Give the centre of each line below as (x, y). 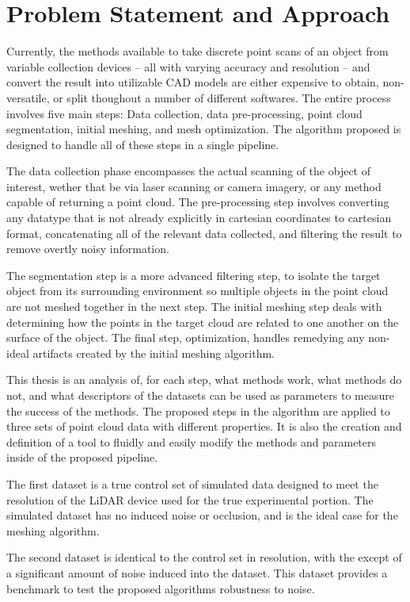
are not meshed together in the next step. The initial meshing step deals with (194, 307)
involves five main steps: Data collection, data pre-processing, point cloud (184, 113)
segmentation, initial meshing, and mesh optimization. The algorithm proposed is (204, 129)
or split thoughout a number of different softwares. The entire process (222, 97)
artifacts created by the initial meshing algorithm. (154, 353)
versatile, (28, 97)
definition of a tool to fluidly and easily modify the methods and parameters (192, 441)
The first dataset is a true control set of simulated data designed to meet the (192, 483)
